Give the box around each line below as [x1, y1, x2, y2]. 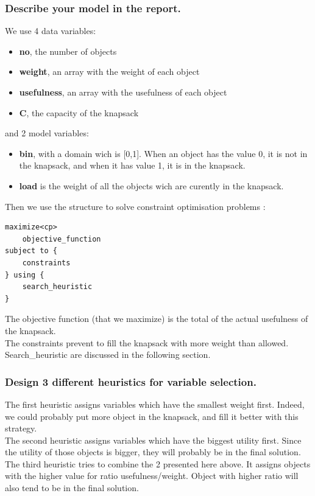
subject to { [5, 246, 57, 256]
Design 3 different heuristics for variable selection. [5, 374, 257, 389]
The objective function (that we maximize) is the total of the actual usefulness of [5, 312, 308, 325]
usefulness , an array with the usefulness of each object [19, 86, 227, 98]
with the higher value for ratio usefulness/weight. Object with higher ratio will [5, 469, 299, 482]
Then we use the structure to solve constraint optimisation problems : [5, 200, 266, 212]
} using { [5, 270, 44, 279]
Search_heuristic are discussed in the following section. [5, 348, 211, 361]
